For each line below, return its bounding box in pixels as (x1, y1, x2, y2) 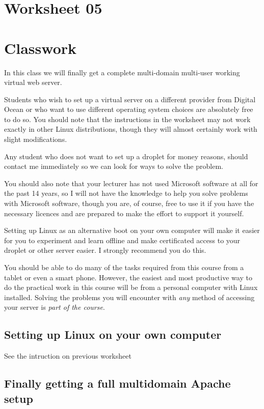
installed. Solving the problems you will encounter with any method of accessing (4, 291, 255, 302)
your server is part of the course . (4, 302, 105, 312)
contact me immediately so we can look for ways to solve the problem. (4, 161, 223, 171)
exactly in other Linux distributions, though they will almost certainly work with (4, 124, 257, 134)
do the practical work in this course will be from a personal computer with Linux (4, 282, 258, 293)
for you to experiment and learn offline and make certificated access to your (4, 235, 241, 245)
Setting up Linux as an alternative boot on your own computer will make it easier (4, 225, 260, 236)
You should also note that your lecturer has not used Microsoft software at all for (4, 178, 258, 188)
